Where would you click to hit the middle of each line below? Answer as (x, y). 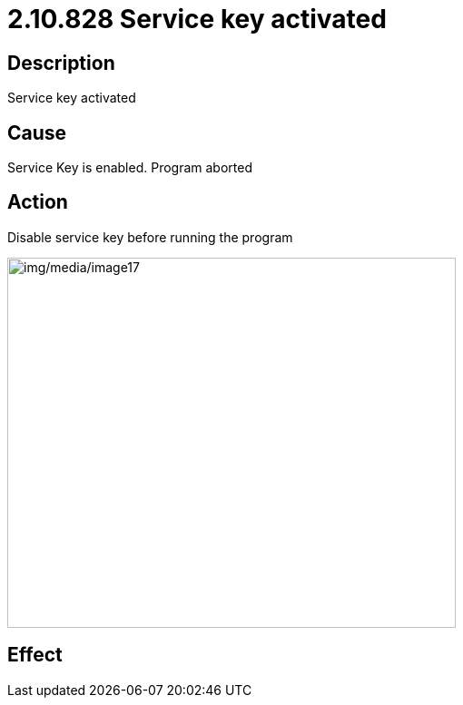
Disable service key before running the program (150, 237)
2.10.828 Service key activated (197, 19)
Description (61, 63)
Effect (35, 655)
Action (38, 202)
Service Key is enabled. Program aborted (130, 168)
